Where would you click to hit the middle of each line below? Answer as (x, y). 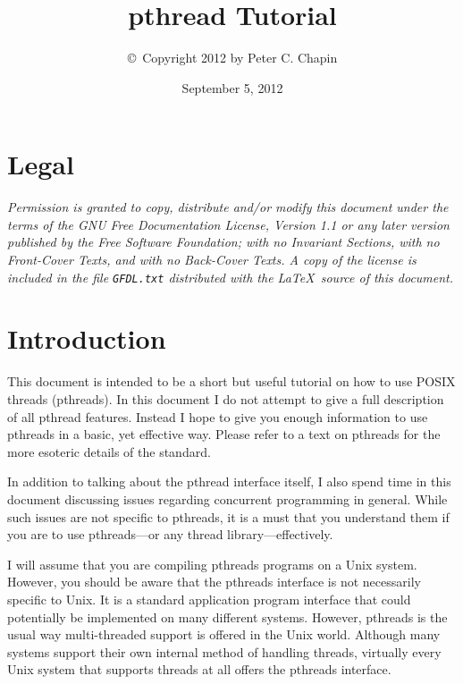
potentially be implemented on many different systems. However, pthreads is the (227, 616)
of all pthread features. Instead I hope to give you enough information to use (218, 416)
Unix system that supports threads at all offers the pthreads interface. (199, 669)
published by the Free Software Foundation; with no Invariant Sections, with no (223, 242)
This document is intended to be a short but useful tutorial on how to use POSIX (231, 381)
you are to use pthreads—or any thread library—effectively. (170, 534)
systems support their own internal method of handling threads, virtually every (224, 651)
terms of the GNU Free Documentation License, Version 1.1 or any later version (228, 224)
